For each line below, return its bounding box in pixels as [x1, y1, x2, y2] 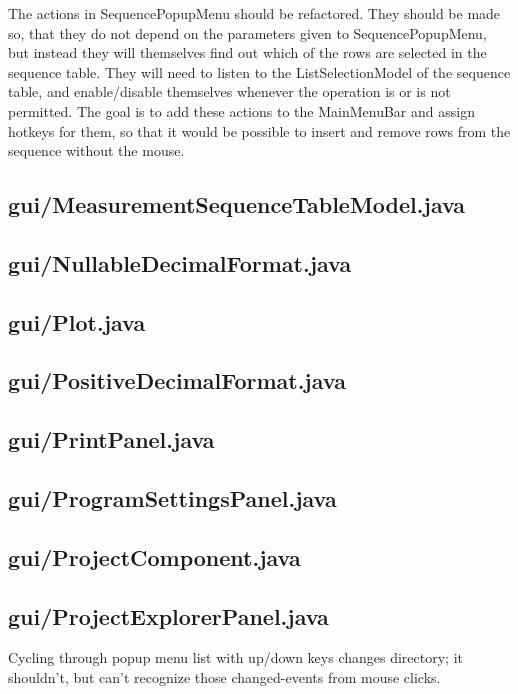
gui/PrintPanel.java [8, 424, 215, 455]
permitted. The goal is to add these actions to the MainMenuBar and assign [8, 100, 475, 121]
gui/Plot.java [8, 306, 146, 337]
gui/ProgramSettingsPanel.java [8, 483, 337, 514]
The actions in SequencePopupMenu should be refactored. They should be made [8, 3, 501, 23]
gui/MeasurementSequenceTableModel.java [8, 189, 466, 220]
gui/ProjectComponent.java [8, 541, 301, 572]
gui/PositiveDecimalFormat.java [8, 365, 346, 396]
